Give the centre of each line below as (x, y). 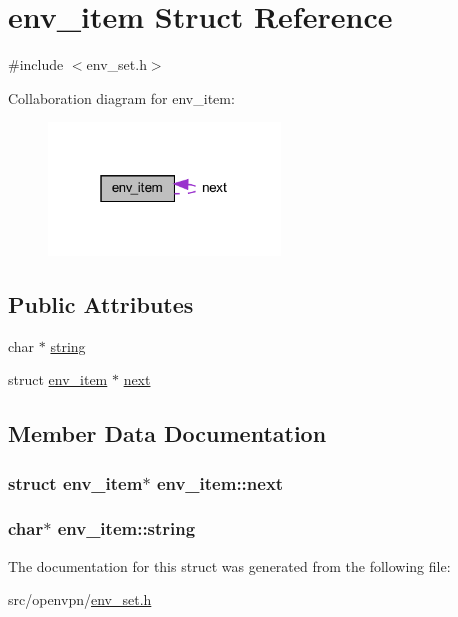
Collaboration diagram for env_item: (121, 97)
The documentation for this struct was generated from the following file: (229, 565)
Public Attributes (101, 303)
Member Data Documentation (167, 433)
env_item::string (126, 528)
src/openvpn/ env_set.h (80, 599)
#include (36, 64)
